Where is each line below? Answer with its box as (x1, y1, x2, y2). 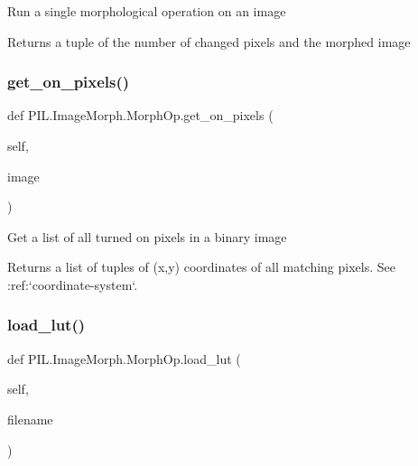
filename (7, 409, 53, 428)
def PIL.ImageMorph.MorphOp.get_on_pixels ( (7, 106, 274, 125)
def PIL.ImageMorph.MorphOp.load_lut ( (7, 349, 241, 368)
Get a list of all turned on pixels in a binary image (7, 227, 287, 246)
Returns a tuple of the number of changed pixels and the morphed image (7, 32, 411, 51)
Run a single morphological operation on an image (7, 2, 286, 20)
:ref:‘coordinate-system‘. (7, 275, 138, 294)
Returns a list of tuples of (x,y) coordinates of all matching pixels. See (7, 257, 395, 276)
